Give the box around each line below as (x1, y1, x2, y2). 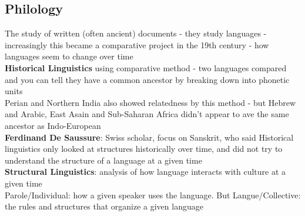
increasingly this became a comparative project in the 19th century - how (5, 38, 269, 51)
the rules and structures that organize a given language (5, 200, 203, 212)
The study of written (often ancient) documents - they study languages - (5, 27, 267, 39)
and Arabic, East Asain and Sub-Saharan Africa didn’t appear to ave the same (5, 108, 289, 120)
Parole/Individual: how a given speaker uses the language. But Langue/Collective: (5, 188, 301, 201)
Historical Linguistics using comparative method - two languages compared (5, 61, 287, 74)
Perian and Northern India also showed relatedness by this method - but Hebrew (5, 96, 296, 108)
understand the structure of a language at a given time (5, 154, 202, 166)
